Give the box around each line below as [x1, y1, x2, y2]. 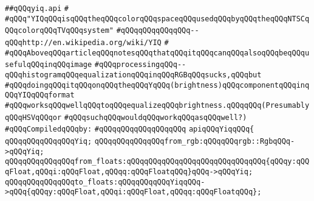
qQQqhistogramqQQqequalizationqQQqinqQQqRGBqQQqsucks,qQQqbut [5, 70, 262, 79]
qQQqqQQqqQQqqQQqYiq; [5, 136, 92, 146]
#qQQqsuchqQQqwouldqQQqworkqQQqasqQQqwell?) [64, 113, 247, 122]
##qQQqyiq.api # [5, 4, 69, 13]
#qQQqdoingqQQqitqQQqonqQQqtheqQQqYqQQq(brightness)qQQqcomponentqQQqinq [5, 80, 310, 90]
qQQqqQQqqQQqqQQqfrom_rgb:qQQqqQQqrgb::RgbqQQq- [94, 136, 295, 146]
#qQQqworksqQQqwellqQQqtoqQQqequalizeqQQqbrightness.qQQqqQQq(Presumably [5, 100, 310, 110]
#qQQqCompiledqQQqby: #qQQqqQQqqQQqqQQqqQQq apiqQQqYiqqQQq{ [5, 125, 254, 134]
